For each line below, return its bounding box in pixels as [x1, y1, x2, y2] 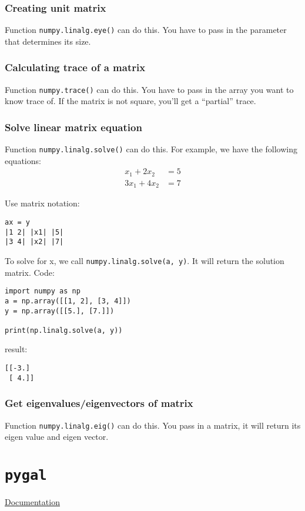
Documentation [5, 496, 60, 508]
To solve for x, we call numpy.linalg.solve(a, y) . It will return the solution [5, 254, 284, 266]
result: [5, 343, 28, 355]
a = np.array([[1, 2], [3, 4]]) [5, 296, 131, 305]
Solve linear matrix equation [5, 119, 142, 134]
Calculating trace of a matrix [5, 60, 146, 75]
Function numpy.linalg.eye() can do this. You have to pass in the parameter [5, 24, 287, 36]
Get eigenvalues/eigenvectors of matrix [5, 396, 193, 410]
